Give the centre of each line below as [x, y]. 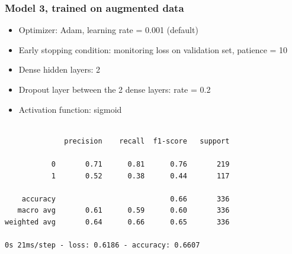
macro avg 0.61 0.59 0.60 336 [123, 211]
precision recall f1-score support [147, 141]
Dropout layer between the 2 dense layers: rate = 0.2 [115, 89]
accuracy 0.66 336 [126, 199]
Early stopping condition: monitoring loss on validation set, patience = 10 [153, 49]
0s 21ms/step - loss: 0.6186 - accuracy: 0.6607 [102, 245]
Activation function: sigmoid [70, 109]
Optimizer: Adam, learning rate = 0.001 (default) [108, 30]
